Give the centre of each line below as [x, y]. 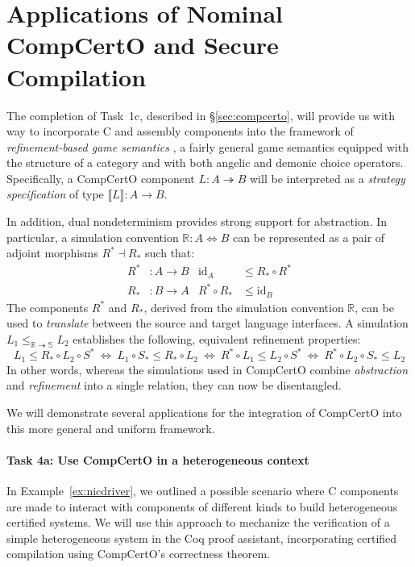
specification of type [55, 194]
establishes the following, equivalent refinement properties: [217, 339]
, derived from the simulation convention [244, 307]
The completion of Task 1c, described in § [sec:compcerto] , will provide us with [201, 115]
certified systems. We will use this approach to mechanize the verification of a [198, 522]
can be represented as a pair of [309, 237]
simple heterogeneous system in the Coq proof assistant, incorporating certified [202, 538]
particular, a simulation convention [93, 237]
